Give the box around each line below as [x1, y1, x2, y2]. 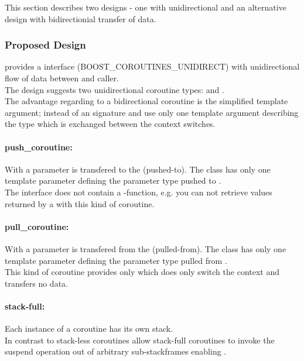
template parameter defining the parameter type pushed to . [5, 174, 221, 187]
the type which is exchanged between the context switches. [5, 118, 216, 130]
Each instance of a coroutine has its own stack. [5, 322, 173, 335]
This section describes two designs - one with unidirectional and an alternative [5, 1, 286, 13]
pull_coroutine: [5, 220, 69, 232]
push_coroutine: [5, 140, 73, 153]
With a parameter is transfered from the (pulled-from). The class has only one [5, 242, 286, 255]
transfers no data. [5, 277, 68, 289]
